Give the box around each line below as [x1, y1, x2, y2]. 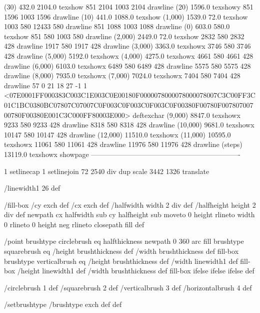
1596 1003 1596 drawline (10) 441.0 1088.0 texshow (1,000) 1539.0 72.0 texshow [4, 11, 248, 22]
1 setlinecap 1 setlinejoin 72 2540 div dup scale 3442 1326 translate [4, 166, 209, 176]
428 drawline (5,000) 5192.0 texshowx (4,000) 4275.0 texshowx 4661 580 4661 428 [4, 50, 253, 61]
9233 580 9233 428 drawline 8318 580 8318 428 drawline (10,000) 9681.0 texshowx [4, 119, 254, 130]
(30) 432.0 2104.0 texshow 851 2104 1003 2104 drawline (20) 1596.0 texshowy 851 [4, 2, 253, 12]
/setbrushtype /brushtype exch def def [4, 299, 122, 309]
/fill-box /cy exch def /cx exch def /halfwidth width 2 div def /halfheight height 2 [4, 199, 256, 210]
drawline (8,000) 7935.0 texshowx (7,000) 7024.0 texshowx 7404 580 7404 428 [4, 70, 240, 81]
